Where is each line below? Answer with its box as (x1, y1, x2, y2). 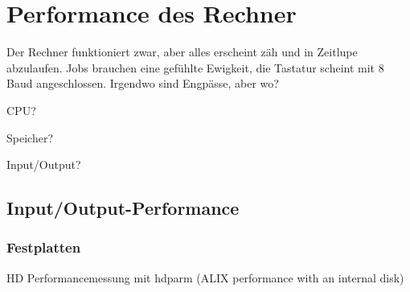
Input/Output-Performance (6, 195, 240, 220)
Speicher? (6, 129, 53, 146)
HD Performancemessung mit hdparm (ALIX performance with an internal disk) (6, 269, 404, 286)
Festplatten (6, 237, 81, 257)
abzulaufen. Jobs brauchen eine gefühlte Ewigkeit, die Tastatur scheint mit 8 (6, 59, 384, 76)
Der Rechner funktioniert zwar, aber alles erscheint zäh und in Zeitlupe (6, 43, 358, 60)
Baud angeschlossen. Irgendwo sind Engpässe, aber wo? (6, 75, 279, 92)
